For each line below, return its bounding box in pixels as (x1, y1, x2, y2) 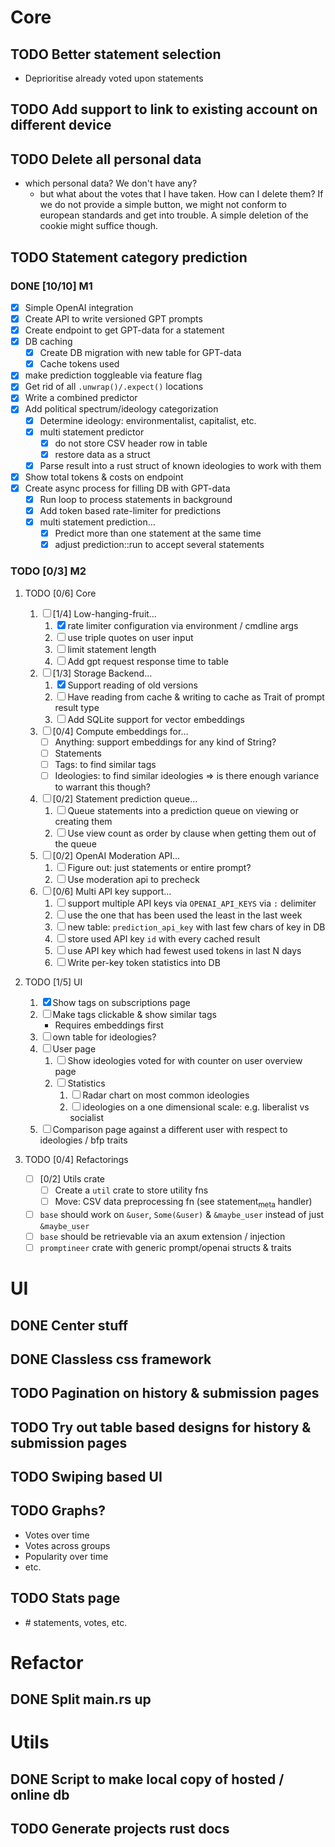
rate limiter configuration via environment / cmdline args (67, 619, 299, 631)
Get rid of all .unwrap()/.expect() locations (24, 381, 204, 393)
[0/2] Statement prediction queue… (52, 792, 198, 805)
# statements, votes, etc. (24, 1616, 128, 1628)
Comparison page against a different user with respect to (52, 1123, 288, 1135)
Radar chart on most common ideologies (82, 1089, 250, 1101)
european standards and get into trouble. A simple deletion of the (39, 209, 309, 221)
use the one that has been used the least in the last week (67, 909, 303, 921)
